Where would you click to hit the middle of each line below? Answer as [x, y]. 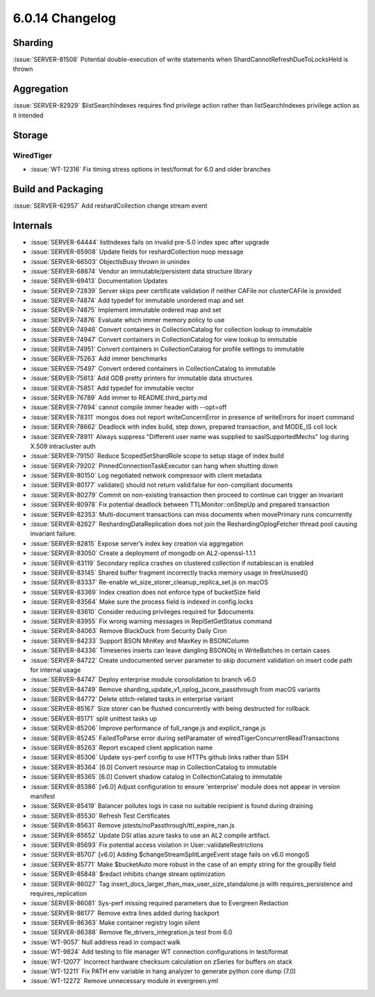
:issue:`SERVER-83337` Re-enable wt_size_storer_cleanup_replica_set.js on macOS [149, 582]
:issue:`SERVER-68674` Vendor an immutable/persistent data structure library [141, 271]
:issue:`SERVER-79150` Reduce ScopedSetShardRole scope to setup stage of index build [157, 456]
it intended [28, 115]
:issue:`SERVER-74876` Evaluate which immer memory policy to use [127, 320]
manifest [43, 796]
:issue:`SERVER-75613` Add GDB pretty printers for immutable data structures [141, 378]
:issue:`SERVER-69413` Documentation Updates [99, 281]
